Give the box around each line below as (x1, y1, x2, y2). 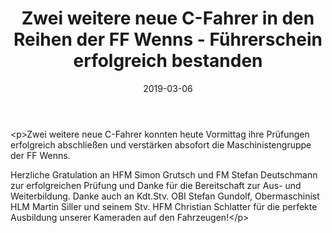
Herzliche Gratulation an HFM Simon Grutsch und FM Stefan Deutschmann (10, 168, 318, 181)
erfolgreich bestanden (73, 50, 263, 72)
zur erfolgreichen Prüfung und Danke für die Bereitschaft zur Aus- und (10, 179, 302, 191)
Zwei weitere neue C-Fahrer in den (21, 7, 315, 30)
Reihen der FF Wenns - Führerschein (13, 28, 323, 51)
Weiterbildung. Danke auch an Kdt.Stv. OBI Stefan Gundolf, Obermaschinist (10, 190, 320, 202)
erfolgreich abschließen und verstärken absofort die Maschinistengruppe (10, 138, 312, 151)
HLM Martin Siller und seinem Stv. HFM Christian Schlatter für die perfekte (10, 200, 318, 212)
